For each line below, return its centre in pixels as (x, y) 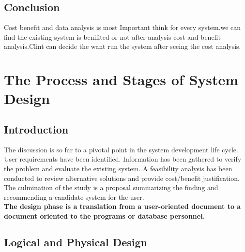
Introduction (36, 129)
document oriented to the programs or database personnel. (105, 215)
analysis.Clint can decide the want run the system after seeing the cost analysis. (122, 46)
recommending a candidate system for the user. (74, 197)
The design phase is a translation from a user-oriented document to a (122, 206)
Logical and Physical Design (76, 242)
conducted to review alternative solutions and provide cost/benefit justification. (122, 178)
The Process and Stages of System (121, 80)
